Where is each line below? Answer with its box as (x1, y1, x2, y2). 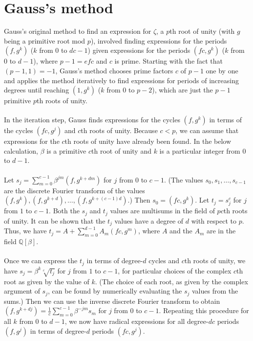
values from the (191, 286, 238, 296)
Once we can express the (4, 255, 78, 266)
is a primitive (46, 145, 86, 156)
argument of (4, 286, 40, 296)
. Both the (49, 205, 80, 216)
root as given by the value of (4, 276, 89, 286)
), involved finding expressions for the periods (90, 35, 227, 45)
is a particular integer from (159, 145, 240, 156)
